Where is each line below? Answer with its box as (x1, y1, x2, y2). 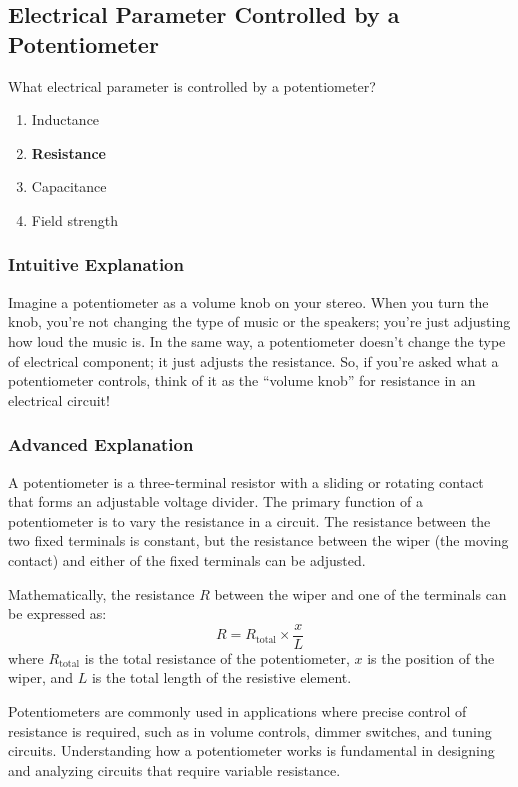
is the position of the (367, 647, 495, 668)
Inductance (31, 109, 100, 130)
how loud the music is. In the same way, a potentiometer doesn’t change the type (8, 330, 506, 351)
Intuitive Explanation (8, 252, 184, 277)
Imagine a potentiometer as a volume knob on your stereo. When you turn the (8, 291, 489, 312)
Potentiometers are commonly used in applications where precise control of (8, 700, 467, 721)
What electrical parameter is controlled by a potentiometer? (8, 75, 376, 96)
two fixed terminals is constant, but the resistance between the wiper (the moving (8, 530, 509, 551)
